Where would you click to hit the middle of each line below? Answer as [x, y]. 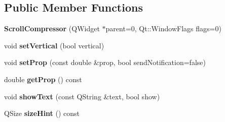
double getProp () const [43, 79]
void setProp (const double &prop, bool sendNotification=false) [105, 62]
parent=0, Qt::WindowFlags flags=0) [163, 28]
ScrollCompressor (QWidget [52, 28]
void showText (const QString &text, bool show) [82, 96]
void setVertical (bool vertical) [54, 45]
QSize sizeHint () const [42, 113]
